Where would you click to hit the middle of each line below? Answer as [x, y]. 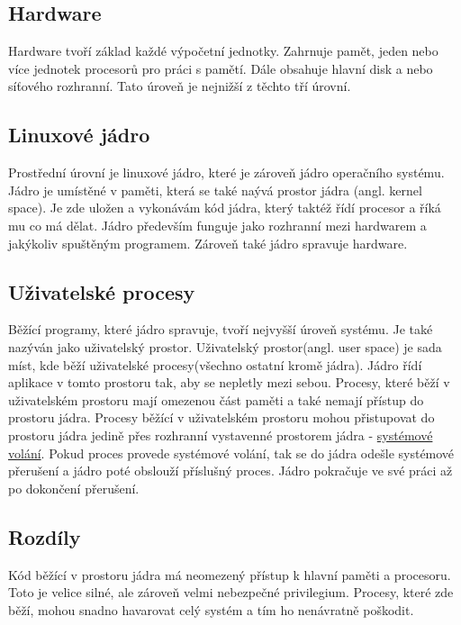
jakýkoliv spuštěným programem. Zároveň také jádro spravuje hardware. [208, 243]
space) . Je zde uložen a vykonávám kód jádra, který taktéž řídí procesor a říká [225, 208]
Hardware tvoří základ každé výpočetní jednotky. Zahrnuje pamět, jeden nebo [223, 51]
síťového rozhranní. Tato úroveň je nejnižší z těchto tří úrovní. [180, 86]
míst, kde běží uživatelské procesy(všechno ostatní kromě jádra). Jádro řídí [215, 364]
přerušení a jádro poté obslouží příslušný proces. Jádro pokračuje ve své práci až [230, 471]
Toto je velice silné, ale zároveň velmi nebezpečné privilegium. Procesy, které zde [231, 592]
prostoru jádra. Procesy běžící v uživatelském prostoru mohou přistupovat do [221, 417]
